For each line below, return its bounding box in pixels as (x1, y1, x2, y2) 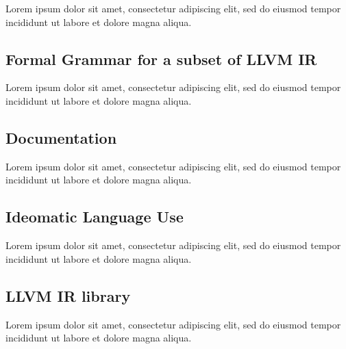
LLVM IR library (5, 285, 131, 306)
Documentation (5, 127, 117, 148)
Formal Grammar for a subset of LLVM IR (5, 48, 317, 69)
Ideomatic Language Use (5, 206, 184, 227)
